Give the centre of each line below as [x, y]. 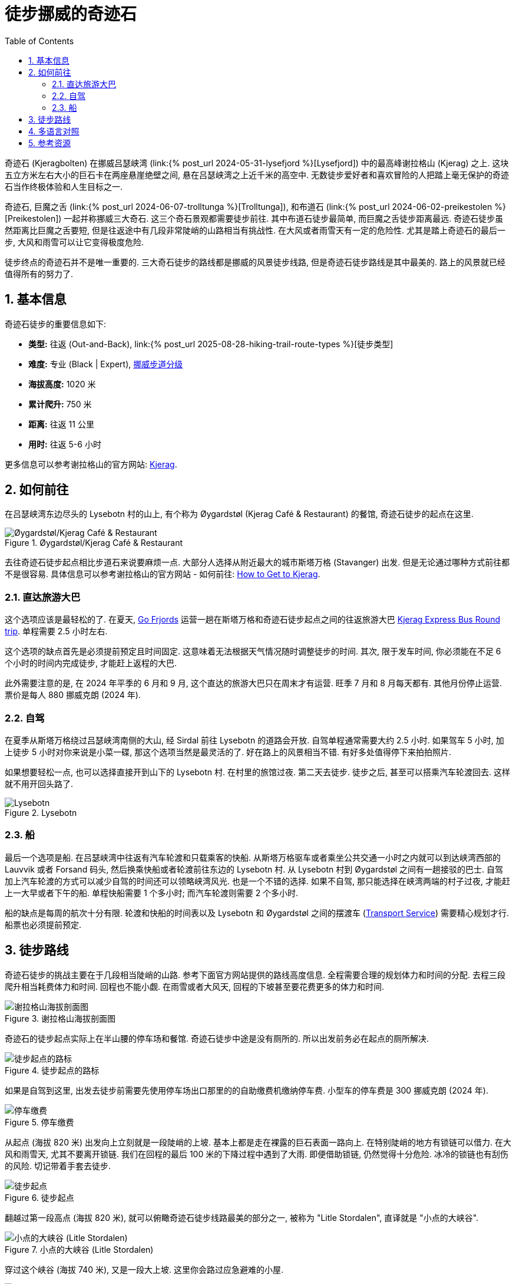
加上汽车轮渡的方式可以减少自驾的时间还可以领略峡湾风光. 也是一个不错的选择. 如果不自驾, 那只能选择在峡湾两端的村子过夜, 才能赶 [257, 881]
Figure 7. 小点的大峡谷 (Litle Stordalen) [79, 1249]
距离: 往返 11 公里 [61, 424]
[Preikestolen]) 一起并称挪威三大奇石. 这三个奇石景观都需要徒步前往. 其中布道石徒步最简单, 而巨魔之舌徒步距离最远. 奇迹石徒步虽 [254, 218]
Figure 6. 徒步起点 [39, 1197]
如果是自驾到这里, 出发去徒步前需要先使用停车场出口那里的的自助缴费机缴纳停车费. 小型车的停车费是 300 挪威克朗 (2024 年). [247, 1090]
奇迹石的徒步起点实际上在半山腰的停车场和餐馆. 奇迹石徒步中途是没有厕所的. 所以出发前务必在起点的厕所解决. [217, 1038]
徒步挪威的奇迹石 [71, 14]
